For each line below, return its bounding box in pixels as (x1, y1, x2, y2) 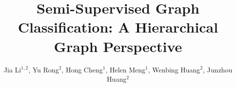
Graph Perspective (54, 36, 182, 56)
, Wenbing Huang (148, 64, 200, 74)
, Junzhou (203, 64, 233, 74)
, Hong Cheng (61, 64, 103, 74)
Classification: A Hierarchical (18, 17, 218, 37)
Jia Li (3, 64, 21, 74)
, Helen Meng (105, 64, 146, 74)
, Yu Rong (28, 64, 59, 74)
